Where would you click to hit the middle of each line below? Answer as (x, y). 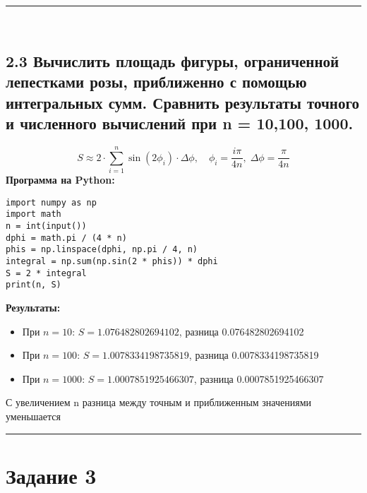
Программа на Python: (60, 180)
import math (34, 214)
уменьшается (33, 416)
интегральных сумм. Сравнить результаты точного (182, 102)
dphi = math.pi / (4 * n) (66, 238)
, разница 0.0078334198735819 (254, 355)
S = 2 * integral (46, 273)
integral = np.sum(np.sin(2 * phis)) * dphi (112, 261)
